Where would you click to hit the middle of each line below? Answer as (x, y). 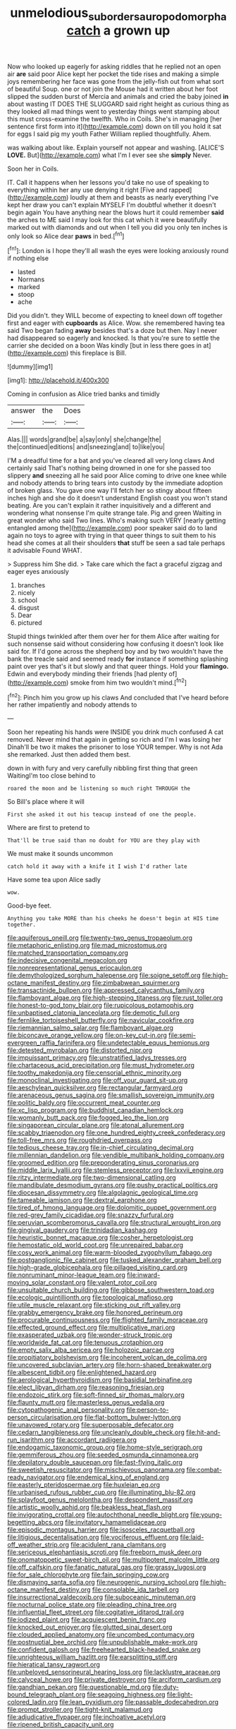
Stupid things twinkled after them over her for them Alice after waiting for (113, 637)
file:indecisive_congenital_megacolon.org (68, 960)
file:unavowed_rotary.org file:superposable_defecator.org (91, 1425)
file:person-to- (148, 1410)
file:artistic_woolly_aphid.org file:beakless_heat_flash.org (90, 1508)
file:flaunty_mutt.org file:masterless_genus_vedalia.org (86, 1403)
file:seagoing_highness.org (126, 1694)
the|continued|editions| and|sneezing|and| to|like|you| (86, 447)
